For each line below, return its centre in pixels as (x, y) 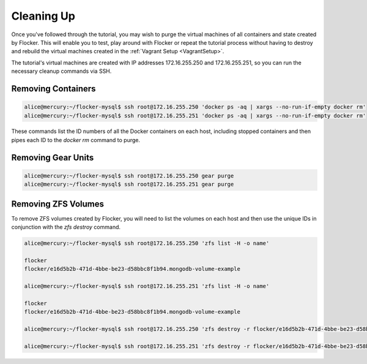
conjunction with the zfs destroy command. (66, 227)
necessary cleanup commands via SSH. (61, 71)
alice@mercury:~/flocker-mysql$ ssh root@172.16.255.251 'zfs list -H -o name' (147, 286)
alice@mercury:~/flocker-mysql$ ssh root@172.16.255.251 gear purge (129, 184)
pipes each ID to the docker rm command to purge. (76, 140)
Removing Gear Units (53, 157)
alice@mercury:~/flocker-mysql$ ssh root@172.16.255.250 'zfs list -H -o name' (147, 243)
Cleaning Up (43, 16)
